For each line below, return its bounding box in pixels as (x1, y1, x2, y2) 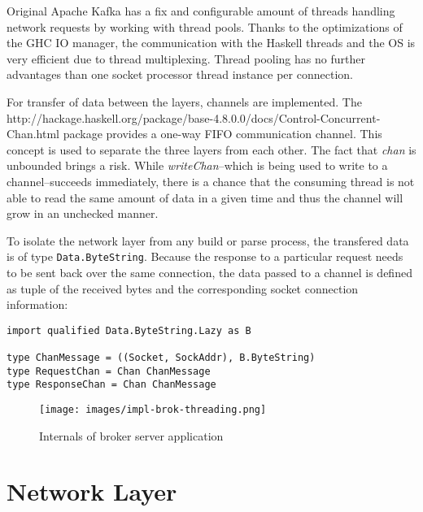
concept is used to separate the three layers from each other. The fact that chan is (7, 141, 416, 158)
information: (7, 296, 68, 313)
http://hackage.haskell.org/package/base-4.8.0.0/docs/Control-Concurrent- (7, 109, 381, 126)
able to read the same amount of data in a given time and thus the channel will (7, 189, 403, 206)
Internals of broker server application (39, 427, 224, 444)
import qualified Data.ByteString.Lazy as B (7, 324, 251, 336)
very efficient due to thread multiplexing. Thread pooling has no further (7, 50, 365, 67)
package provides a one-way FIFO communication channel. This (63, 125, 382, 142)
